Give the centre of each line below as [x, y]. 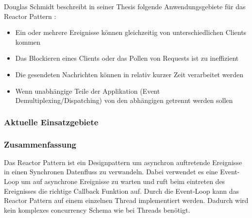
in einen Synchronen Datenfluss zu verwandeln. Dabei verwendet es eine [111, 172]
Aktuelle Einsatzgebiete [51, 122]
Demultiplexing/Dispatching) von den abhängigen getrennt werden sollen [124, 100]
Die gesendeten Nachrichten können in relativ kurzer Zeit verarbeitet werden [129, 74]
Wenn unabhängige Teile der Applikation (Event [88, 91]
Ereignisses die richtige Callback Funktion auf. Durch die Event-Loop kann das [122, 191]
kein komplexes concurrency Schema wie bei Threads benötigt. [97, 210]
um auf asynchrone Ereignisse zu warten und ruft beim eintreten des [123, 181]
